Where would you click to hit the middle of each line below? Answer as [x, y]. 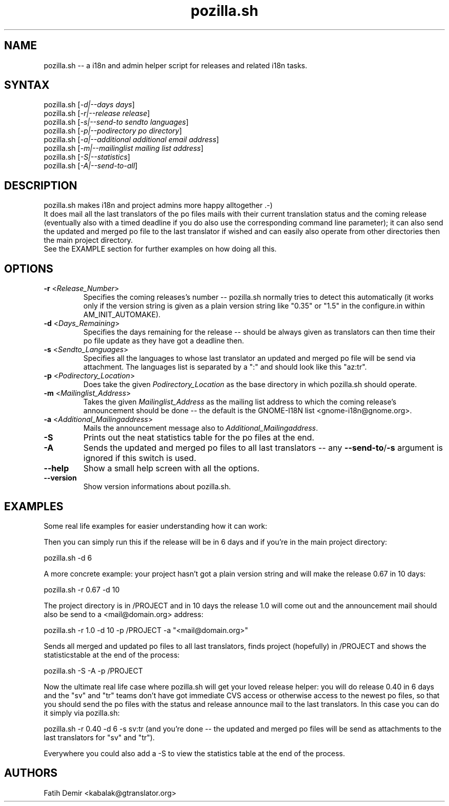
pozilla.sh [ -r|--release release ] [97, 113]
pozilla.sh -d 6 [68, 558]
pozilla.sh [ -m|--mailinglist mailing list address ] [124, 148]
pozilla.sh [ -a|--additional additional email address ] [131, 140]
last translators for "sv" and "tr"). [99, 737]
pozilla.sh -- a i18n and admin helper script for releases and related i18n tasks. [176, 65]
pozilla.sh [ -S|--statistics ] [87, 157]
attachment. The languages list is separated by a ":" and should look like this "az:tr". [225, 367]
